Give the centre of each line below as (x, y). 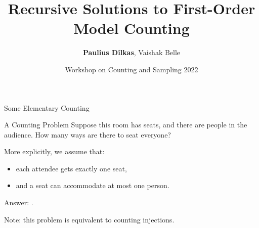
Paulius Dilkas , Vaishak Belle (132, 52)
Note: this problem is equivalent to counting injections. (89, 219)
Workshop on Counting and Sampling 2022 (132, 69)
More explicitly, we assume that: (54, 151)
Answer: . (19, 202)
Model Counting (132, 28)
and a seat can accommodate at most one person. (93, 185)
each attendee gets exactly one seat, (71, 168)
